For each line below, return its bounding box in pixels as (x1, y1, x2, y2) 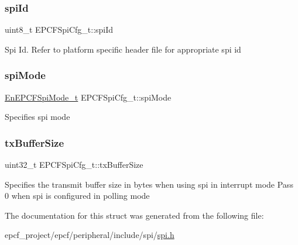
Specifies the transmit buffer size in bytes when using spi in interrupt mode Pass (5, 178, 293, 190)
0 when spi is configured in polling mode (5, 189, 150, 202)
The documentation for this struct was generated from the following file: (5, 209, 264, 221)
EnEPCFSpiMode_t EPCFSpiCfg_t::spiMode (5, 91, 172, 103)
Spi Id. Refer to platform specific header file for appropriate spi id (5, 43, 241, 55)
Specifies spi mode (5, 111, 70, 123)
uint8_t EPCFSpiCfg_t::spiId (5, 23, 114, 36)
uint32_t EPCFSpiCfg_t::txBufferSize (5, 158, 143, 171)
